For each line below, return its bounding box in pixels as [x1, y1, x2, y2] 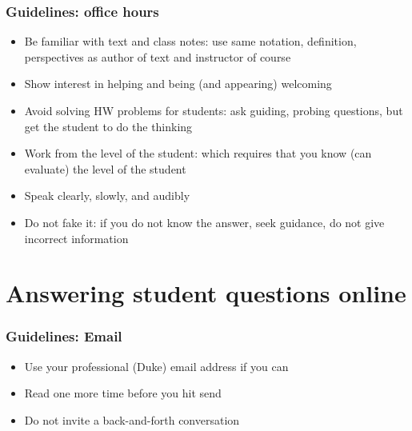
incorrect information [24, 229, 129, 246]
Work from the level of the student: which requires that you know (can [24, 145, 372, 162]
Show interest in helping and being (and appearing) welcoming [24, 75, 332, 92]
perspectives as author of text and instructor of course [24, 48, 291, 65]
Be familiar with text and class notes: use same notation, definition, [24, 33, 357, 50]
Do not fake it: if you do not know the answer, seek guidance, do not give [24, 214, 385, 230]
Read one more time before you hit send [24, 385, 222, 401]
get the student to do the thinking [24, 118, 193, 134]
